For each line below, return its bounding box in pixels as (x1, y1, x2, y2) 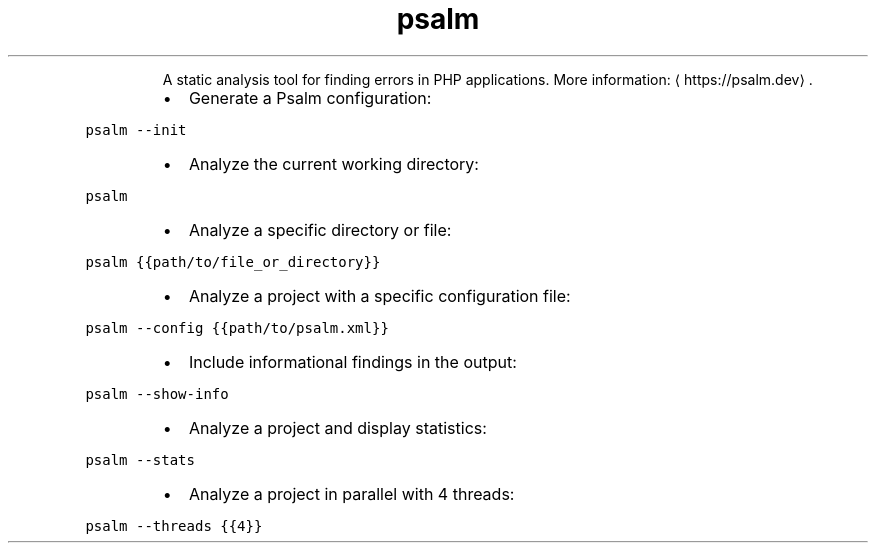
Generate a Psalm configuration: (188, 87, 432, 108)
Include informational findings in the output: (188, 351, 517, 372)
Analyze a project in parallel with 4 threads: (188, 483, 515, 504)
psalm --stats (85, 451, 195, 468)
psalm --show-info (85, 385, 229, 402)
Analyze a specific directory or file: (188, 219, 452, 240)
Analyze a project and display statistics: (188, 417, 487, 438)
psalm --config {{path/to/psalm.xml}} (85, 319, 389, 336)
